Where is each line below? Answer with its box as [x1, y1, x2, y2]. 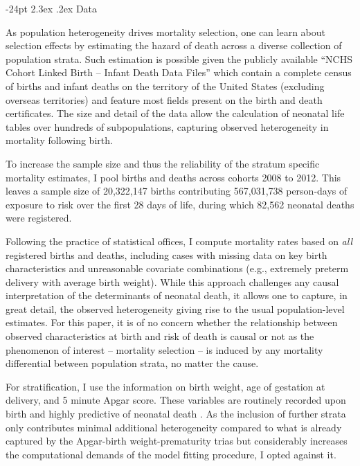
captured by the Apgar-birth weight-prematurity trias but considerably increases [6, 433, 348, 448]
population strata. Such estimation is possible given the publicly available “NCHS [6, 51, 352, 66]
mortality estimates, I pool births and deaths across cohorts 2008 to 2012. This [6, 170, 341, 184]
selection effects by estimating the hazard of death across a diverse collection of [6, 38, 342, 53]
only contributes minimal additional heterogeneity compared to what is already [6, 420, 342, 434]
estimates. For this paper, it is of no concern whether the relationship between [6, 315, 338, 330]
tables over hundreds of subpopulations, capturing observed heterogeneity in [6, 119, 329, 134]
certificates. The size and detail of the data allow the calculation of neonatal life [6, 106, 345, 120]
